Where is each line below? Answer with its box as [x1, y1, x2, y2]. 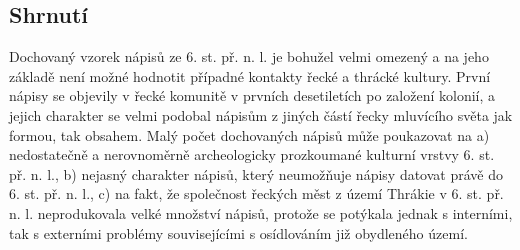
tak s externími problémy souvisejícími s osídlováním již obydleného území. [9, 222, 468, 243]
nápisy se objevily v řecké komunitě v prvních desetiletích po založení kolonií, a [9, 85, 496, 106]
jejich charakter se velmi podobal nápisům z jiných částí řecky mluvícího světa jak [9, 104, 513, 125]
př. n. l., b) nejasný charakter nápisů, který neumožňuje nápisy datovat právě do [9, 163, 503, 184]
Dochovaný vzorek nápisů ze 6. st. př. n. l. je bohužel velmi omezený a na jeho [9, 46, 489, 67]
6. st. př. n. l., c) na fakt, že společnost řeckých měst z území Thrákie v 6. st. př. [9, 183, 504, 204]
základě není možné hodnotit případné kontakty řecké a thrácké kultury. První [9, 65, 491, 86]
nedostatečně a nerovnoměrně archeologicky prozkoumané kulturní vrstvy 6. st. [9, 144, 495, 165]
